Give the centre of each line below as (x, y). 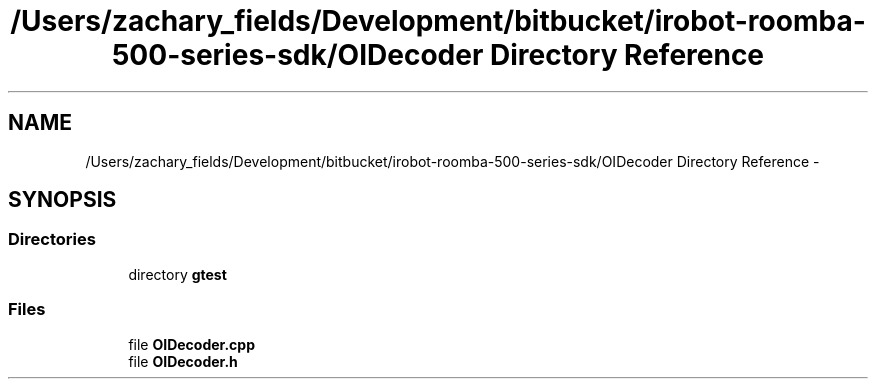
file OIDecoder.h (183, 361)
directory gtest (177, 274)
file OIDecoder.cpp (191, 344)
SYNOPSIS (62, 200)
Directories (52, 239)
